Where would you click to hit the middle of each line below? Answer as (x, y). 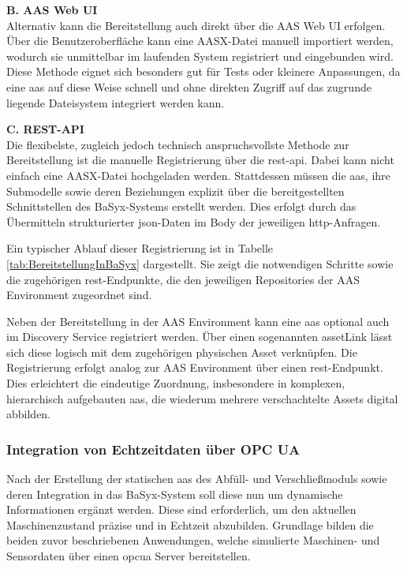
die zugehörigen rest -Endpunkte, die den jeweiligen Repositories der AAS (183, 279)
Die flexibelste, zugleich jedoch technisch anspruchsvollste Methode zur (178, 144)
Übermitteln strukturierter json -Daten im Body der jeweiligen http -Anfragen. (194, 221)
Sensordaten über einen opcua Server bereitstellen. (129, 556)
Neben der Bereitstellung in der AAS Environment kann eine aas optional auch (198, 321)
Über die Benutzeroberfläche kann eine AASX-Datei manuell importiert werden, (200, 41)
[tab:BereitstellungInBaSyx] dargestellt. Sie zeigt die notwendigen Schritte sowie (200, 263)
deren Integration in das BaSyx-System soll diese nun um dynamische (175, 494)
